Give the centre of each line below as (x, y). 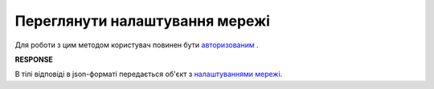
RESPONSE (34, 59)
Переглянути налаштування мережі (143, 21)
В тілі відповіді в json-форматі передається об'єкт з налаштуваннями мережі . (149, 74)
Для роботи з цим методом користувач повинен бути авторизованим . (137, 45)
